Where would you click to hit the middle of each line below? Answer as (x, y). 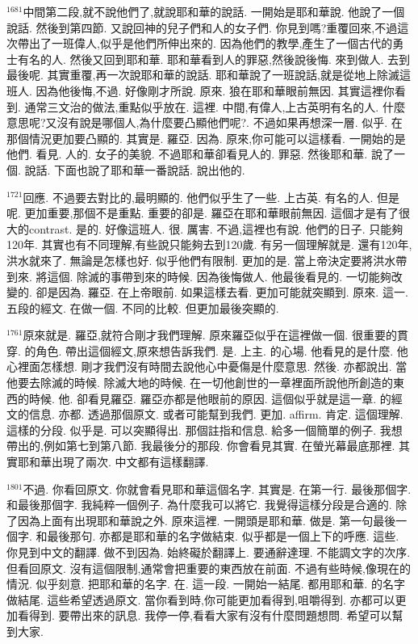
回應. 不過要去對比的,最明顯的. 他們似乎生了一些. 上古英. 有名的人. (198, 197)
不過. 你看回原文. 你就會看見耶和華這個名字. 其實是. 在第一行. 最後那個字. (217, 488)
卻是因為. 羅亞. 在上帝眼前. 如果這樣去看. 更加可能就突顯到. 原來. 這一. (222, 292)
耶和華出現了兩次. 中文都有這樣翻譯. (113, 462)
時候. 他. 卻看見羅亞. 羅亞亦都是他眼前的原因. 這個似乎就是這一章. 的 (210, 398)
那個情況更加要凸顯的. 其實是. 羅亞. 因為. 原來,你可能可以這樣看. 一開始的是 (206, 138)
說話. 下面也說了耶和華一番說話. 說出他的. (135, 169)
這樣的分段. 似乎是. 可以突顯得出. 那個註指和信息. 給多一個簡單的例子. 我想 (205, 429)
